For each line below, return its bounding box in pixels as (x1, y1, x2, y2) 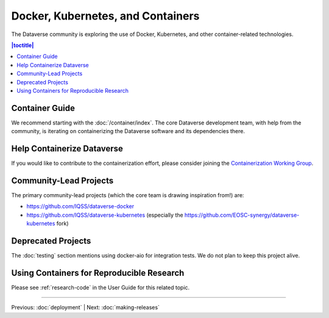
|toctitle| (11, 42, 34, 49)
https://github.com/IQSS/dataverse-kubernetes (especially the (26, 211, 183, 219)
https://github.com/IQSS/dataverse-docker (26, 203, 134, 210)
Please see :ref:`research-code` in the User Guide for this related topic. (11, 284, 190, 291)
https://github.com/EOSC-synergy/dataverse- (184, 211, 300, 219)
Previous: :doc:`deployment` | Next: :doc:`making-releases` (11, 304, 160, 311)
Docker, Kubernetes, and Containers (11, 9, 200, 23)
